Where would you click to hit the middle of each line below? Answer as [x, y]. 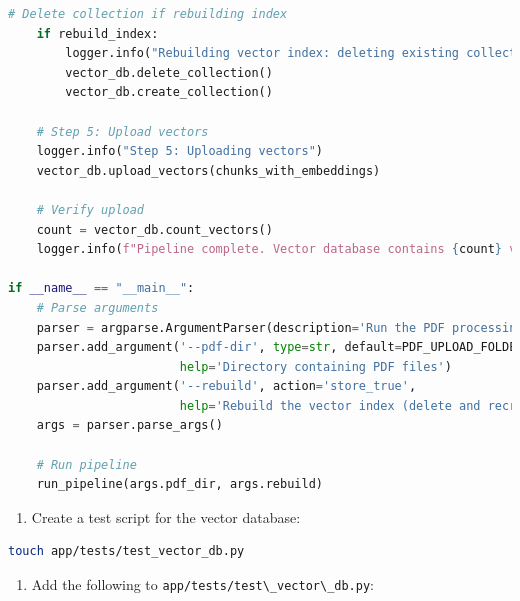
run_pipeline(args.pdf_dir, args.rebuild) [179, 484]
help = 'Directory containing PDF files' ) [315, 366]
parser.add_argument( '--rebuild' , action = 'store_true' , [226, 386]
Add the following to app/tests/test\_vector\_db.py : [202, 584]
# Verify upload [90, 209]
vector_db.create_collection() [169, 92]
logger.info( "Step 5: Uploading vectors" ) [180, 151]
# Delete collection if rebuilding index [148, 14]
